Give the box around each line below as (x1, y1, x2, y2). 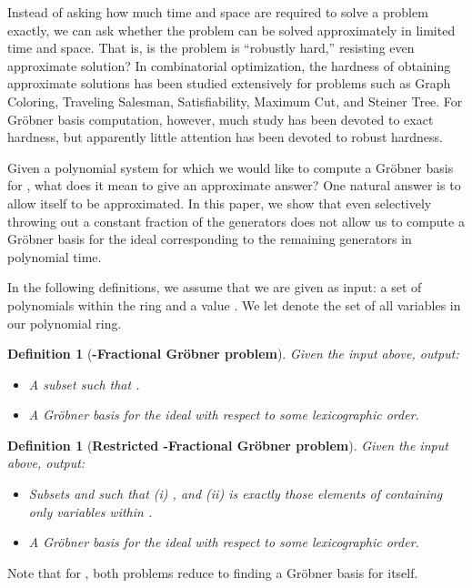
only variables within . (28, 502, 153, 521)
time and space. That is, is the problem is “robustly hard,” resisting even (7, 38, 415, 57)
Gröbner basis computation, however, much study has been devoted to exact (7, 109, 434, 128)
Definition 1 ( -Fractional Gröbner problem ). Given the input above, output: (7, 344, 459, 363)
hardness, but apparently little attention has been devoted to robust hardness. (7, 127, 443, 147)
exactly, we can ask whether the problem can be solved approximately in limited (7, 20, 456, 39)
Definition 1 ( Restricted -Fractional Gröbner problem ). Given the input (7, 435, 448, 454)
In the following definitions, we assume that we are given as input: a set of (7, 278, 422, 297)
